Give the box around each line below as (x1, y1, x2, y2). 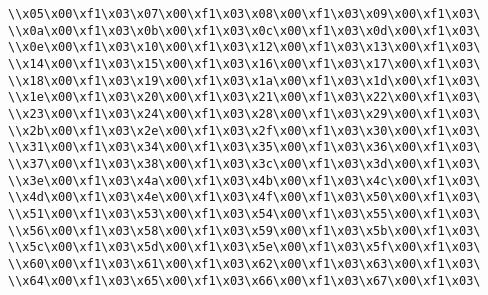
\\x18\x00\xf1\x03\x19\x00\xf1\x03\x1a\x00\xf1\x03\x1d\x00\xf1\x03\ (8, 73, 481, 88)
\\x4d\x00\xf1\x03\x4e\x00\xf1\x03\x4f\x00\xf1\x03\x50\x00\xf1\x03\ (8, 190, 481, 205)
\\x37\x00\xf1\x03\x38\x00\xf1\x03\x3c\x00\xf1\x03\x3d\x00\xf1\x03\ (8, 156, 481, 171)
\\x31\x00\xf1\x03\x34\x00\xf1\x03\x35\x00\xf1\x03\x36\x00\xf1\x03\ (8, 140, 481, 155)
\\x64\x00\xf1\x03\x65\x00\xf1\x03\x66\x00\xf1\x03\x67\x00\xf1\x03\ (8, 273, 481, 288)
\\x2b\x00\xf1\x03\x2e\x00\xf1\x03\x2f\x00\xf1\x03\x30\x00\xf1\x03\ (8, 123, 481, 138)
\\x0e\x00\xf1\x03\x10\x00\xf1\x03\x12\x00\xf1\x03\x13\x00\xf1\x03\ (8, 40, 481, 55)
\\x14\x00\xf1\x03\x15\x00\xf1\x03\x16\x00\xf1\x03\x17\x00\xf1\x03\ (8, 56, 481, 71)
